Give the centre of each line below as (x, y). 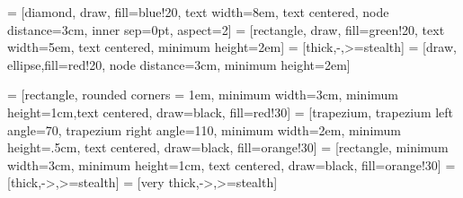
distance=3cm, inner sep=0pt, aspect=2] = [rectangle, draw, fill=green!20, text (226, 29)
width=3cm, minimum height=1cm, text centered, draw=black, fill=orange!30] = (231, 164)
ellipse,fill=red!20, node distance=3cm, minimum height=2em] (179, 64)
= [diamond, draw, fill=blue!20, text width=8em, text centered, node (198, 12)
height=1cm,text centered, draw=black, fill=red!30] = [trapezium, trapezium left (231, 112)
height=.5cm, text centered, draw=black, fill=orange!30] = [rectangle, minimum (228, 147)
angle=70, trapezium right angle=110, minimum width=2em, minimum (204, 129)
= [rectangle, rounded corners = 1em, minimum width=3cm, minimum (203, 95)
